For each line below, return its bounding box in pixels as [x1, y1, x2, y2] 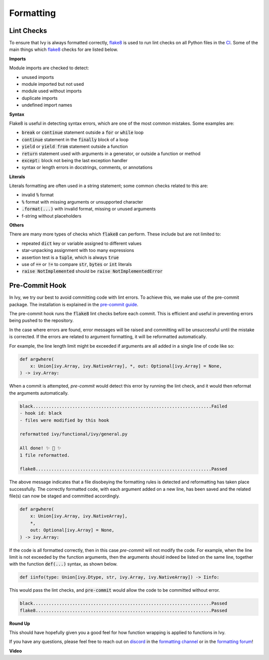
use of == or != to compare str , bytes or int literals [21, 261, 132, 267]
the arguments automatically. [9, 390, 69, 396]
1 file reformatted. [19, 452, 70, 458]
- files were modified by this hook [19, 417, 110, 423]
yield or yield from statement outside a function [21, 144, 128, 150]
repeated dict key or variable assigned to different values [21, 240, 142, 246]
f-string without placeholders [21, 213, 82, 219]
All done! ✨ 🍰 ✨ [19, 445, 62, 451]
